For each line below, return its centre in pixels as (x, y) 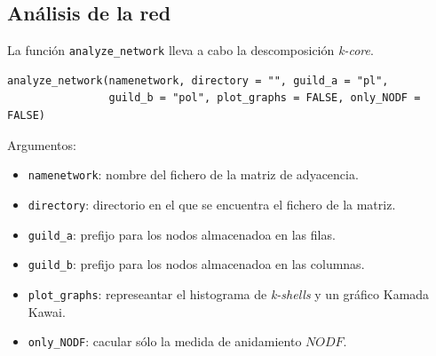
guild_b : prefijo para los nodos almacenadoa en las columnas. (196, 264)
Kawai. (47, 311)
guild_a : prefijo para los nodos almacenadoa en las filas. (182, 234)
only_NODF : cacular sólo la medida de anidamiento (165, 341)
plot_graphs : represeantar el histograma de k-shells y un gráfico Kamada (229, 293)
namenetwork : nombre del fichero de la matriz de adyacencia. (193, 174)
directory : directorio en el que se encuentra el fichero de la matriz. (212, 204)
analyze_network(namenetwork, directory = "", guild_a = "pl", (198, 80)
